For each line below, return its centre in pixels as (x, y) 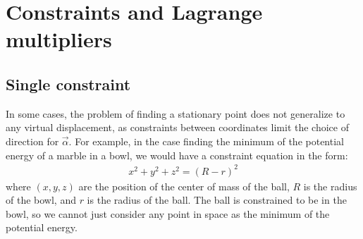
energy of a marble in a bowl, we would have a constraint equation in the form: (177, 155)
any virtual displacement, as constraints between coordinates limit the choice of (177, 127)
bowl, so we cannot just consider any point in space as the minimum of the (168, 213)
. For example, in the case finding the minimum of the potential (206, 141)
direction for (32, 141)
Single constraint (68, 84)
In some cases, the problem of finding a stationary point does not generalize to (176, 113)
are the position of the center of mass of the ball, (184, 186)
